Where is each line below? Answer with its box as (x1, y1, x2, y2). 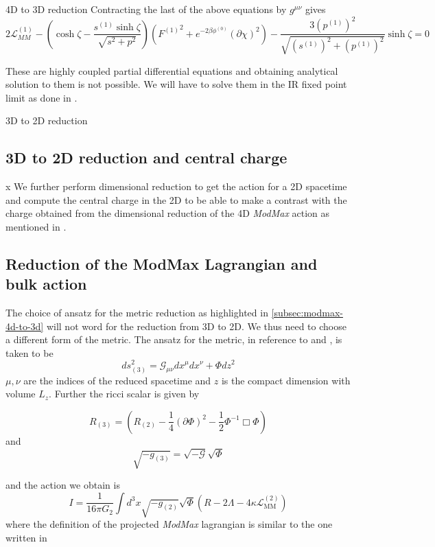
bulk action (5, 273, 87, 294)
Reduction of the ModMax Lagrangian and (5, 253, 318, 274)
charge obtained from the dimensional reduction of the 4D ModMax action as (5, 206, 330, 220)
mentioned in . (5, 219, 67, 233)
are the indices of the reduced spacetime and (23, 373, 211, 387)
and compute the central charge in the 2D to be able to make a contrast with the (5, 192, 347, 207)
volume (5, 386, 36, 401)
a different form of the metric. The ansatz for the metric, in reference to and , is (5, 332, 342, 347)
